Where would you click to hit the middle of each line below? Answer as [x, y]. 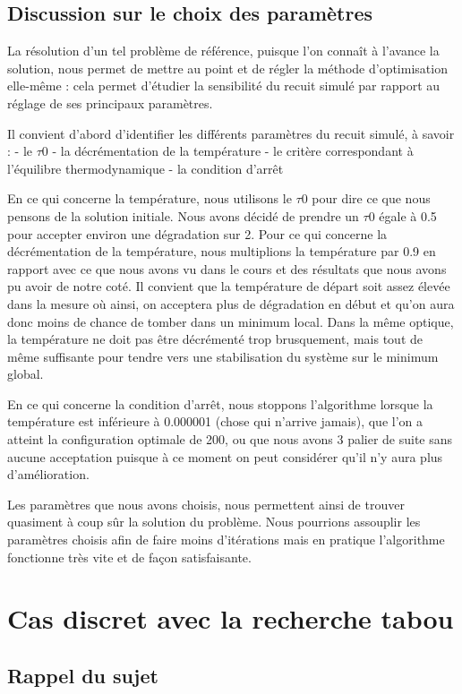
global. [26, 374]
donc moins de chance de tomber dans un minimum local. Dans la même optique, [231, 321]
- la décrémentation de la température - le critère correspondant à [233, 151]
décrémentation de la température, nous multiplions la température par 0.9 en [222, 251]
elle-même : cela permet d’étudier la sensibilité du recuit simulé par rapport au [224, 86]
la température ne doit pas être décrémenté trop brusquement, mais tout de [215, 339]
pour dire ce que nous [371, 198]
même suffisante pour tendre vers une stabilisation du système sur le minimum [223, 356]
